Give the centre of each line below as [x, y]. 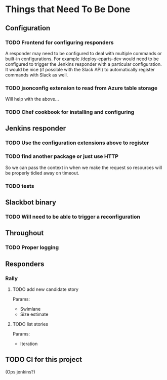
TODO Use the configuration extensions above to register [77, 143]
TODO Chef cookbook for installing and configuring [70, 112]
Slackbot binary [31, 203]
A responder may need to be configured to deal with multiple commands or [83, 53]
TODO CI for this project [44, 360]
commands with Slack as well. [37, 75]
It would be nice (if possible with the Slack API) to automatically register [80, 69]
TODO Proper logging [32, 247]
